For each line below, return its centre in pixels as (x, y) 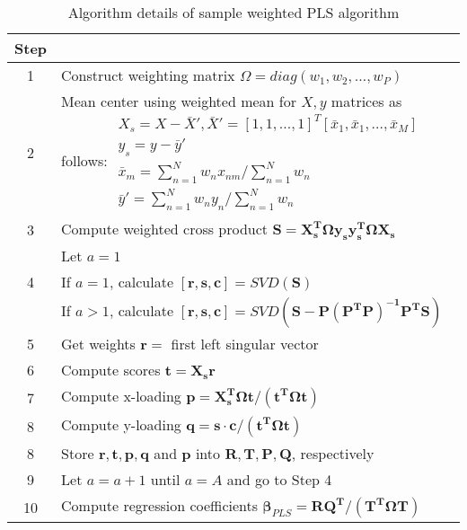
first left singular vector (245, 344)
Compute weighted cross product (165, 229)
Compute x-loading (121, 396)
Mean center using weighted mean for (179, 101)
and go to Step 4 (279, 480)
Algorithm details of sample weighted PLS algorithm (233, 12)
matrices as (366, 101)
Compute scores (111, 370)
